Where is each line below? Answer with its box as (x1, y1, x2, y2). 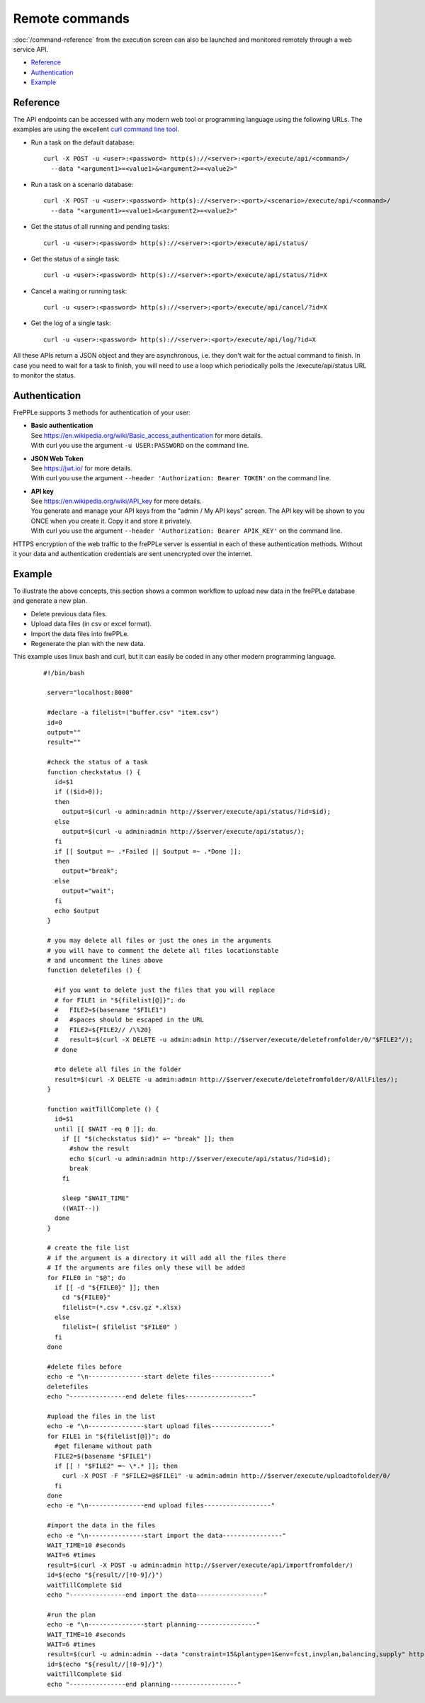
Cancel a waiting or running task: (30, 287, 127, 295)
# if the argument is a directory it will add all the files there (47, 1254, 286, 1262)
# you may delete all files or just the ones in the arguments (47, 937, 272, 945)
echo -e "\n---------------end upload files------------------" (47, 1502, 276, 1510)
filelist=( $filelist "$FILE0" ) (62, 1323, 178, 1331)
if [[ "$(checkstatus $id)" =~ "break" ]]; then (62, 1135, 234, 1143)
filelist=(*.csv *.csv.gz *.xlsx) (62, 1303, 182, 1311)
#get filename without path (54, 1442, 152, 1450)
